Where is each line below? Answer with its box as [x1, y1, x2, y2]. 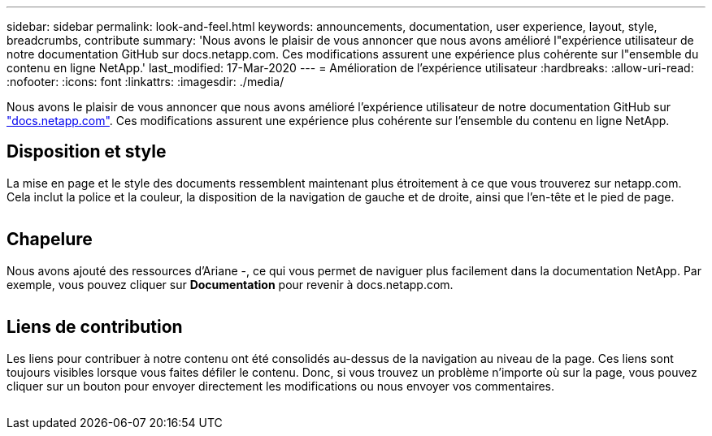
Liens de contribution [7, 317, 183, 338]
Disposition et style [7, 141, 167, 162]
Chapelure [7, 229, 93, 250]
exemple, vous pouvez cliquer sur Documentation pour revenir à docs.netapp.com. [7, 277, 454, 291]
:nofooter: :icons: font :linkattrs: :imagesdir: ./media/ [7, 75, 284, 88]
